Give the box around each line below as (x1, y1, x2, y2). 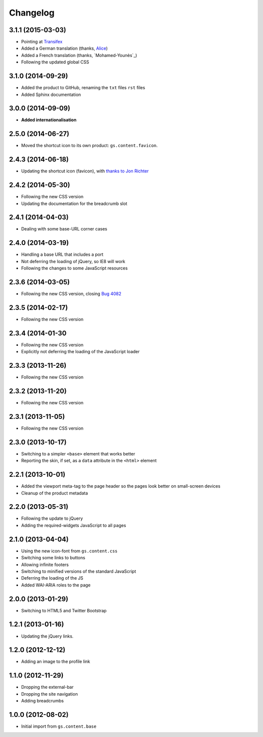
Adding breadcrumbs (21, 698, 64, 704)
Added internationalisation (21, 117, 76, 123)
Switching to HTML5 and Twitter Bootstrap (21, 607, 107, 613)
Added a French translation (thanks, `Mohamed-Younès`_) (21, 52, 137, 58)
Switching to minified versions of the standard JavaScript (21, 568, 136, 574)
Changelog (9, 7, 55, 18)
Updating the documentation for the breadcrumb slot (21, 200, 128, 207)
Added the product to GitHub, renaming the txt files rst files (21, 85, 146, 91)
